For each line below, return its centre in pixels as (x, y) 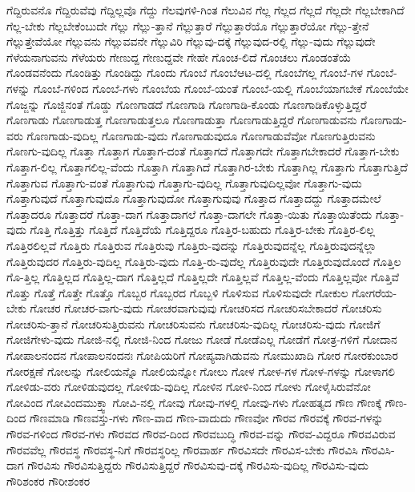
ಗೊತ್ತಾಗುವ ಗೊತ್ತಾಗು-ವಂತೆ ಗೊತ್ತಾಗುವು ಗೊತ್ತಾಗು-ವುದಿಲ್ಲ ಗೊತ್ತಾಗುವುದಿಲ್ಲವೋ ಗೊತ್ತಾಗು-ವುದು (184, 182)
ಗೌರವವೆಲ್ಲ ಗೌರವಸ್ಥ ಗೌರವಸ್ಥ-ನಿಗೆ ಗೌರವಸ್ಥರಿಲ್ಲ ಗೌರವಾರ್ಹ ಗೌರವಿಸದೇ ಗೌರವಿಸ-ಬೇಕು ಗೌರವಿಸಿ (182, 449)
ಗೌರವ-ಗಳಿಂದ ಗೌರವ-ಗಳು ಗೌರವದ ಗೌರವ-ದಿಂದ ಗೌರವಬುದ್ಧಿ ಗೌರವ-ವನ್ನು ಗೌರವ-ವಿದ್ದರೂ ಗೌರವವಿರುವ (201, 434)
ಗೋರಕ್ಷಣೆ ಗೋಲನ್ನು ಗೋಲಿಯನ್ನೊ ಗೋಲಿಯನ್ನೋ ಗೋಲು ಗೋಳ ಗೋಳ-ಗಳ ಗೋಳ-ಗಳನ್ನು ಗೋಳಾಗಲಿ (201, 371)
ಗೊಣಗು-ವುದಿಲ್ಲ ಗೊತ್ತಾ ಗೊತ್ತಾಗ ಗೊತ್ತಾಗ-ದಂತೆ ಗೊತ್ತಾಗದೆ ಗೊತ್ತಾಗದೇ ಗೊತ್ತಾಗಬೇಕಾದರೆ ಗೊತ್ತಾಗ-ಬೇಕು (203, 151)
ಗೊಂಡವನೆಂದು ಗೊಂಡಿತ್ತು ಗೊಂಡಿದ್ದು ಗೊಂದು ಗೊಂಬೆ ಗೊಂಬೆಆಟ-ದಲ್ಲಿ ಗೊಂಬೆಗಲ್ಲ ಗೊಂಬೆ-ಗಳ (185, 73)
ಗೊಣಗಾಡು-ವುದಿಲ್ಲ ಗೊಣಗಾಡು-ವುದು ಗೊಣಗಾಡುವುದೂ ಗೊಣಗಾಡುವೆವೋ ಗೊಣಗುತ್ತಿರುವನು (201, 135)
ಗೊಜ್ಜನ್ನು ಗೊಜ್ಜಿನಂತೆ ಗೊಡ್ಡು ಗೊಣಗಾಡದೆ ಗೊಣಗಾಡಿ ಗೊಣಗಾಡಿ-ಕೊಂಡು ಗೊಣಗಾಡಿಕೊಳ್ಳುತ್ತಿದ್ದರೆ (187, 104)
